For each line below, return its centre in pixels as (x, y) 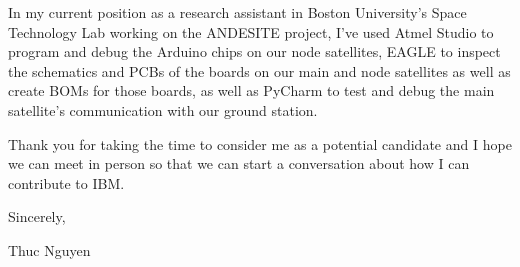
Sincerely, (37, 216)
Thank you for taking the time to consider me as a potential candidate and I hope (260, 143)
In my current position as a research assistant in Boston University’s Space (237, 12)
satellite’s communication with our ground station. (163, 109)
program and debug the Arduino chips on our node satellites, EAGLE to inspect (254, 51)
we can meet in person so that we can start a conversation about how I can (239, 163)
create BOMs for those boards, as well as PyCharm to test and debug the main (251, 90)
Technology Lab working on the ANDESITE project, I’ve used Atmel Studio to (251, 31)
